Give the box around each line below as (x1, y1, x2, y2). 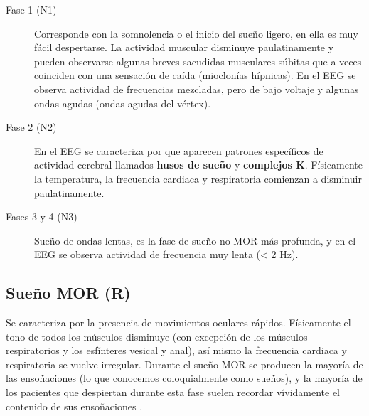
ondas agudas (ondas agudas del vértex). (34, 95, 211, 110)
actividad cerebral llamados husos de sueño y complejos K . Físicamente (34, 157, 363, 172)
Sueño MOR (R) (6, 282, 131, 304)
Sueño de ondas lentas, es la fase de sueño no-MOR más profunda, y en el (34, 233, 356, 247)
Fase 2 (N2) (6, 119, 57, 134)
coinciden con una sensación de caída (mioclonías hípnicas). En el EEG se (34, 68, 356, 82)
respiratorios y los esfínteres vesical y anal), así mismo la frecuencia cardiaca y (6, 343, 347, 358)
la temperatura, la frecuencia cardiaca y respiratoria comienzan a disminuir (34, 171, 362, 186)
